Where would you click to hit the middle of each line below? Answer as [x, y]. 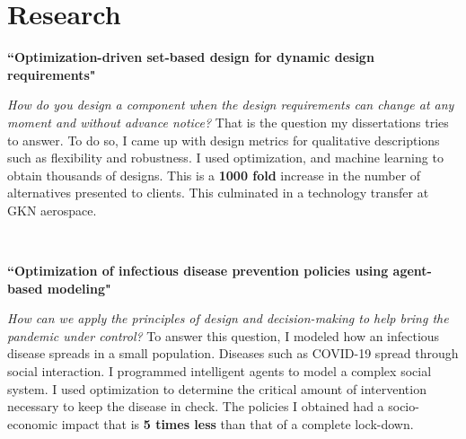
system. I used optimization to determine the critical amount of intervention [217, 388]
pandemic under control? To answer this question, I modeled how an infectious [224, 335]
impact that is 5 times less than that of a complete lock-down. [237, 423]
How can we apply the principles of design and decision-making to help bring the [228, 318]
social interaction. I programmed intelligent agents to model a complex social [220, 371]
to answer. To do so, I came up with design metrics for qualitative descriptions [224, 140]
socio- [404, 406]
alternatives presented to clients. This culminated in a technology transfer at [218, 193]
